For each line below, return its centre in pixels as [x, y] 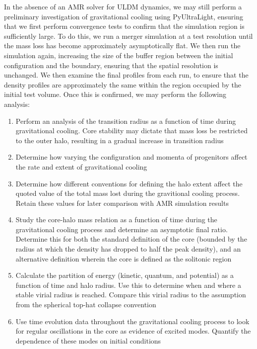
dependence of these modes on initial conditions [88, 340]
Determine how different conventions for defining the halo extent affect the [129, 183]
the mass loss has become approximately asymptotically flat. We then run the [122, 45]
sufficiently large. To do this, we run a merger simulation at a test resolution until [128, 36]
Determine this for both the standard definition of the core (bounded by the [131, 239]
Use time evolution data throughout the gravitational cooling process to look [132, 321]
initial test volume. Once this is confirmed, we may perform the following [115, 94]
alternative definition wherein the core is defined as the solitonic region [124, 258]
